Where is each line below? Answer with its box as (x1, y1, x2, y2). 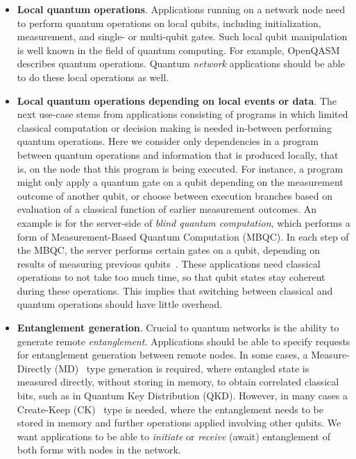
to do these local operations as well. (17, 69, 169, 84)
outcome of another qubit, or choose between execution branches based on (17, 188, 332, 202)
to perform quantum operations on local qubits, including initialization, (17, 15, 321, 30)
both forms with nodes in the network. (17, 442, 181, 457)
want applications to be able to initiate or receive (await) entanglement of (17, 428, 330, 443)
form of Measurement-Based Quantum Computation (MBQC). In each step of (17, 229, 349, 243)
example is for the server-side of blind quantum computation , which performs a (17, 215, 350, 230)
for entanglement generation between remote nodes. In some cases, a (17, 347, 308, 362)
